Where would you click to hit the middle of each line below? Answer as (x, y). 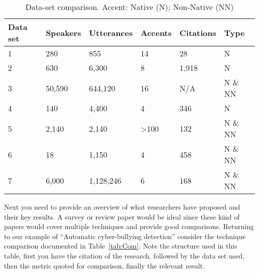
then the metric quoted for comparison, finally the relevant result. (104, 265)
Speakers (63, 32)
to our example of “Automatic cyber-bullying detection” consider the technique (125, 236)
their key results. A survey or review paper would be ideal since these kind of (122, 216)
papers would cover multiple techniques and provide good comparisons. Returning (129, 226)
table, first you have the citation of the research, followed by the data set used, (124, 255)
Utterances (111, 32)
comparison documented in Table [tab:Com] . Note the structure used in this (121, 246)
